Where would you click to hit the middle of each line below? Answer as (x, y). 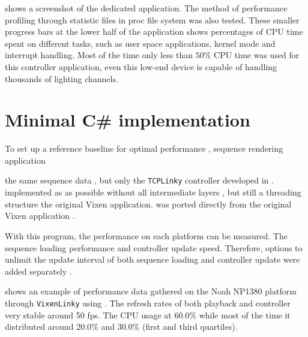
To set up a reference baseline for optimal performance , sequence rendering (144, 148)
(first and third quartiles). (190, 327)
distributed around (39, 327)
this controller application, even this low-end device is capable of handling (141, 66)
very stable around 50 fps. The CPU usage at (88, 315)
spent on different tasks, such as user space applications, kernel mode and (140, 43)
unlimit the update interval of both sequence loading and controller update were (152, 259)
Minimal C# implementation (128, 120)
